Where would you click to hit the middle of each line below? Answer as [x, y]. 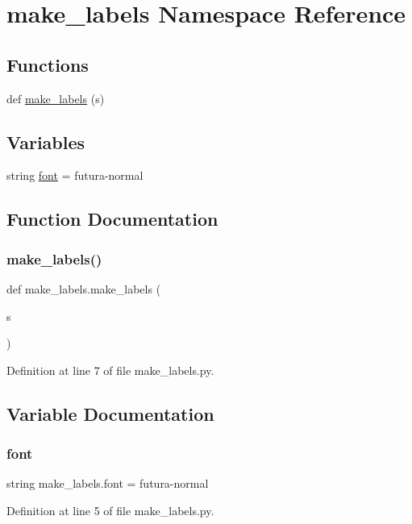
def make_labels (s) [56, 98]
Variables [46, 141]
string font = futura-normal [75, 175]
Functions [48, 64]
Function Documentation [112, 219]
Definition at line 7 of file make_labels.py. [110, 370]
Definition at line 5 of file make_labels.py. [110, 510]
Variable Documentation [110, 413]
